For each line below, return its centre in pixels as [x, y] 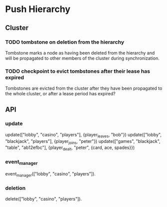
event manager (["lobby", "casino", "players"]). [50, 174]
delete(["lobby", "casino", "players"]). [44, 198]
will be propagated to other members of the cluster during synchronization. [82, 58]
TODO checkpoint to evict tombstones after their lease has [78, 71]
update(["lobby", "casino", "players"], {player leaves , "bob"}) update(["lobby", [83, 135]
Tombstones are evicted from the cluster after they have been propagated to [84, 88]
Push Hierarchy [38, 9]
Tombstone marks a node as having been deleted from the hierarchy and [80, 53]
